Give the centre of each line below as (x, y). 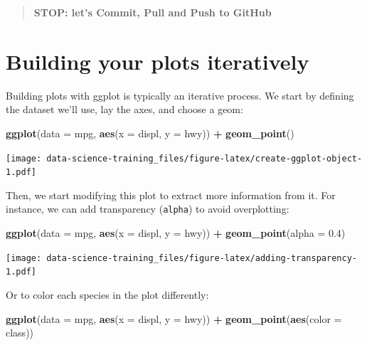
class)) (20, 333)
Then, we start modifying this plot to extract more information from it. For (171, 195)
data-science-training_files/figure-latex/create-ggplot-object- (204, 158)
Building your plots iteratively (158, 61)
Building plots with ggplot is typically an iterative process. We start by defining (180, 95)
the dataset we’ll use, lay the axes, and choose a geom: (124, 109)
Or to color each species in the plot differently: (107, 294)
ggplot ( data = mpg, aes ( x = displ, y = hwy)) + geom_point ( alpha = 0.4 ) (176, 233)
